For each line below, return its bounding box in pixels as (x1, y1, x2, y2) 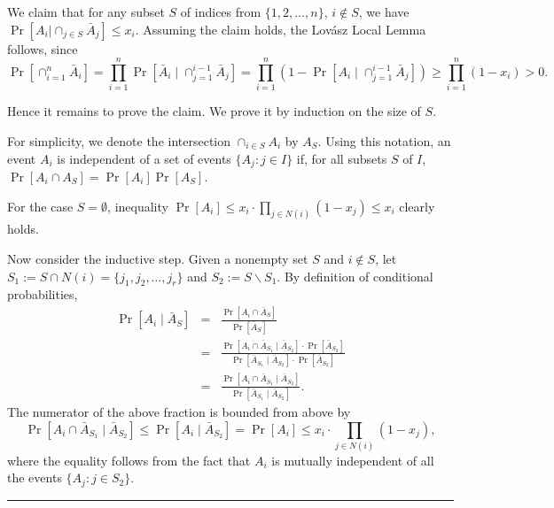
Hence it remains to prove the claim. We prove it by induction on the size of (7, 102, 421, 120)
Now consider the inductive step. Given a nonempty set (7, 250, 308, 267)
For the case (7, 196, 74, 215)
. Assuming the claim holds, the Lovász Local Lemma (135, 19, 426, 38)
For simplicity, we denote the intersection (7, 131, 231, 150)
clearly (399, 196, 435, 215)
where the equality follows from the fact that (7, 450, 251, 469)
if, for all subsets (296, 149, 387, 167)
